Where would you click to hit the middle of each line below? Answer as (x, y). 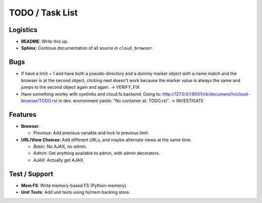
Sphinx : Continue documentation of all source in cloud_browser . (87, 48)
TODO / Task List (43, 13)
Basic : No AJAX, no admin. (60, 146)
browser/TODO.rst (39, 101)
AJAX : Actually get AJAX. (59, 160)
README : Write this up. (45, 42)
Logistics (23, 30)
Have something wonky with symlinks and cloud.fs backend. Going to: (91, 94)
